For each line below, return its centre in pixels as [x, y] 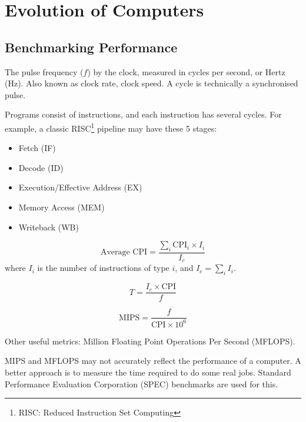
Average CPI [124, 252]
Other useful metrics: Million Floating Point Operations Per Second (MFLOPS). [150, 341]
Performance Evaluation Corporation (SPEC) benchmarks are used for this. [142, 384]
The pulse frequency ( [44, 71]
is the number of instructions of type [103, 268]
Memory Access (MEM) [61, 207]
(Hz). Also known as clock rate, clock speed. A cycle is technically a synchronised [152, 83]
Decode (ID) [41, 167]
